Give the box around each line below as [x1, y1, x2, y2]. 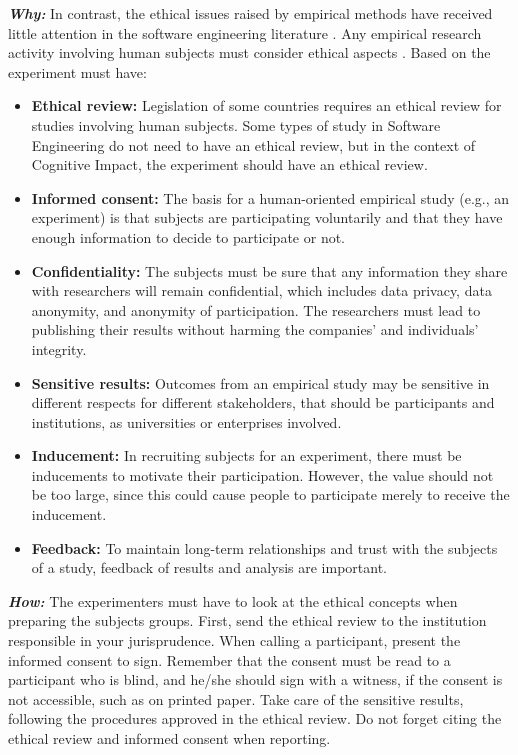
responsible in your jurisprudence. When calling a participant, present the [8, 630, 461, 651]
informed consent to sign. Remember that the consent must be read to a [8, 649, 451, 670]
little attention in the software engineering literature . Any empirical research [8, 22, 482, 43]
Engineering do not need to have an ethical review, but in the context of [31, 134, 476, 155]
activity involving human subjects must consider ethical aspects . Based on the [8, 42, 491, 63]
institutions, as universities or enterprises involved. [31, 411, 342, 432]
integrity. [31, 338, 87, 359]
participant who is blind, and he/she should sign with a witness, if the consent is [8, 669, 503, 690]
